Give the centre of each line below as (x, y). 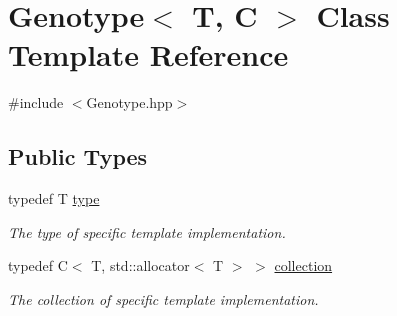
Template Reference (148, 54)
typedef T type (54, 198)
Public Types (78, 156)
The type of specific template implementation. (147, 231)
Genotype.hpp (129, 102)
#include (36, 102)
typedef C (38, 265)
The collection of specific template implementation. (163, 298)
